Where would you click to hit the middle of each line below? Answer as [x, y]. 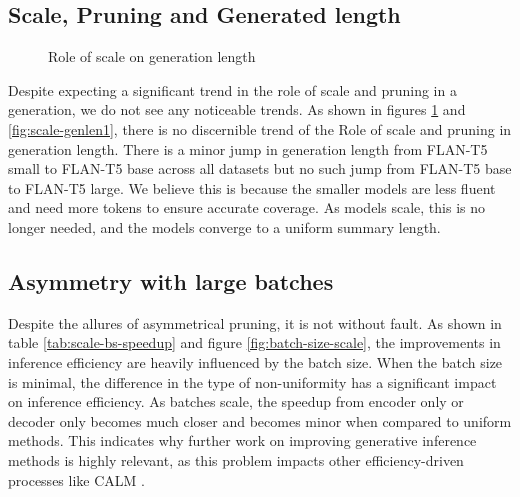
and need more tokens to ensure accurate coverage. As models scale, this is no [246, 207]
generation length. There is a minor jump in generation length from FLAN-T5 [248, 148]
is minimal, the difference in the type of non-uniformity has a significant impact [252, 381]
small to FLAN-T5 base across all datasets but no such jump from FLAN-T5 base [260, 168]
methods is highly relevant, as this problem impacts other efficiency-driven [236, 459]
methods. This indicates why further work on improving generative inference [242, 440]
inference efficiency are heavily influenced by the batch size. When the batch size [255, 361]
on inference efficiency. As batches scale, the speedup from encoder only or [236, 401]
